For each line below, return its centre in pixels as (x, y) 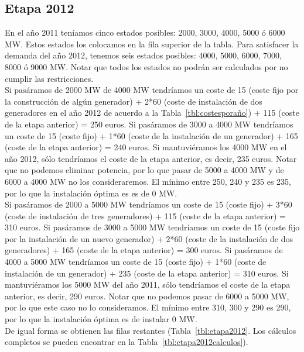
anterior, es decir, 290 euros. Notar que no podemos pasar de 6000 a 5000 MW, (147, 296)
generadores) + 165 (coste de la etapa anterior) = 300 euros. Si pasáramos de (144, 250)
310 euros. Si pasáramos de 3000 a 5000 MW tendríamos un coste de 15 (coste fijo (152, 227)
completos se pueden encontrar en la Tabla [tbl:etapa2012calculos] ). (127, 342)
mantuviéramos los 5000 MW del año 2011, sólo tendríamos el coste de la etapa (148, 284)
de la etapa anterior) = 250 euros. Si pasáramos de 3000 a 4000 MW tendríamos (149, 124)
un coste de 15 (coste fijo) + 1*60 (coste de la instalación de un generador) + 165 (151, 135)
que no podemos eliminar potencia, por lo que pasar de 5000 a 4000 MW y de (144, 170)
